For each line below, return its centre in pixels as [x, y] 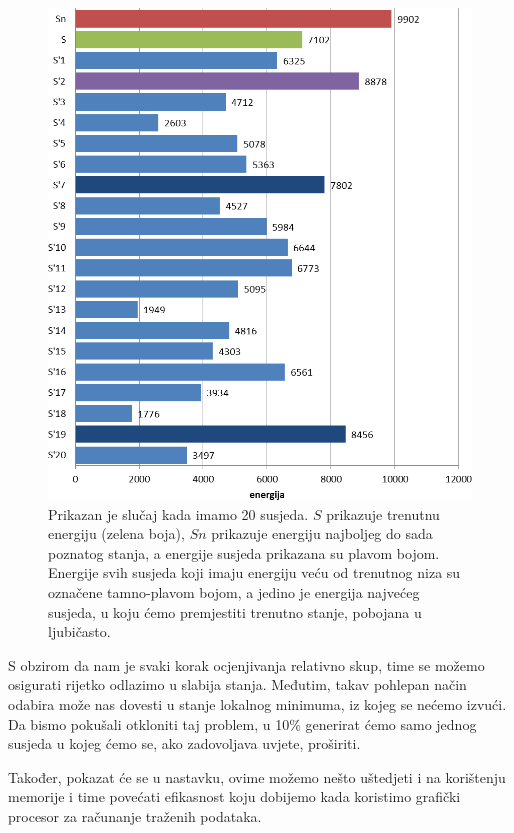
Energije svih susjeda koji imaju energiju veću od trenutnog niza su [254, 572]
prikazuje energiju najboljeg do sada [322, 533]
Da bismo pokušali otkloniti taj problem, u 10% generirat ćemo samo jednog [242, 723]
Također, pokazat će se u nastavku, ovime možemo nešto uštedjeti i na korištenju [257, 776]
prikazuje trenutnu [383, 513]
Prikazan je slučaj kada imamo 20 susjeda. [178, 513]
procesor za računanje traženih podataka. [135, 815]
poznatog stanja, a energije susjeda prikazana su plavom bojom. [244, 552]
